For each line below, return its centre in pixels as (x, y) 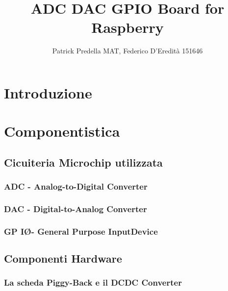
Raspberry (127, 27)
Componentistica (62, 131)
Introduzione (48, 92)
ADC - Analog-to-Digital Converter (76, 186)
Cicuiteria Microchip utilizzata (83, 162)
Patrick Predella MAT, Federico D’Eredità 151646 (127, 51)
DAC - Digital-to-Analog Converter (76, 209)
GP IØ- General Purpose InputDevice (81, 231)
